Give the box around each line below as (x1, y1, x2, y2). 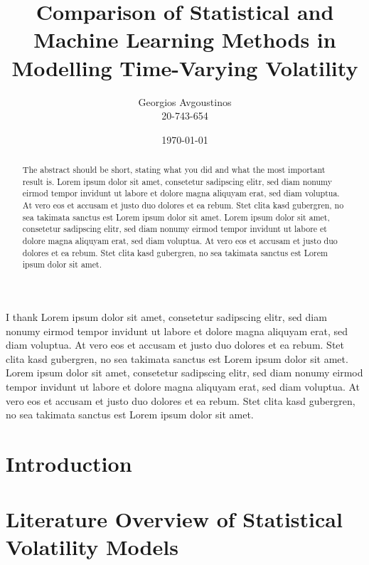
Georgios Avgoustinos (138, 94, 232, 109)
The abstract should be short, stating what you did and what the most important (22, 164, 326, 176)
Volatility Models (6, 532, 178, 561)
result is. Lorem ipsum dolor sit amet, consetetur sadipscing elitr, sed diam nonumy (22, 175, 332, 187)
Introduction (6, 448, 132, 477)
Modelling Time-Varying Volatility (11, 53, 358, 82)
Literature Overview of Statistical (6, 505, 343, 534)
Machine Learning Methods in (33, 25, 336, 54)
